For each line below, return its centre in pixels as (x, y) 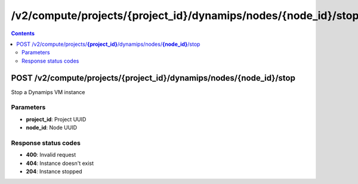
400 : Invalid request (51, 155)
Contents (23, 33)
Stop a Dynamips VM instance (48, 92)
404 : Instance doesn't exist (60, 163)
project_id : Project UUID (56, 119)
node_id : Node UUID (52, 127)
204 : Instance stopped (54, 171)
